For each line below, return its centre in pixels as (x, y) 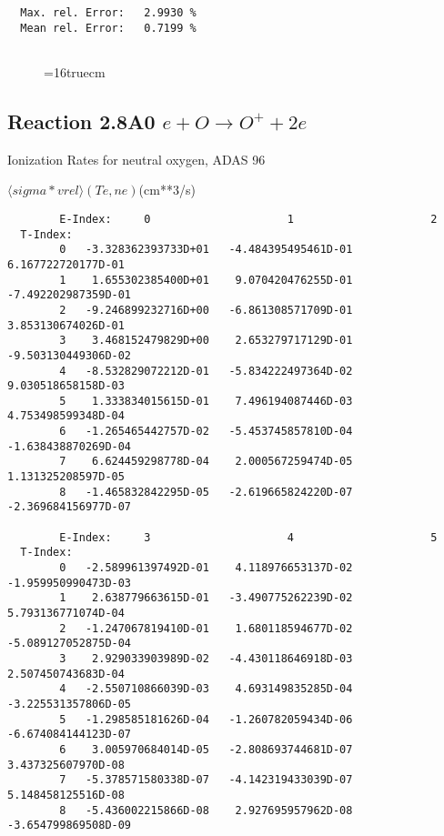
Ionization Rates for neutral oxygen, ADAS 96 (136, 159)
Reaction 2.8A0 (81, 121)
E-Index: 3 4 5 (248, 537)
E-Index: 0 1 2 (248, 219)
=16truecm (75, 71)
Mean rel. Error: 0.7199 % (108, 28)
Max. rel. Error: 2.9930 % (108, 13)
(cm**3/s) (167, 190)
